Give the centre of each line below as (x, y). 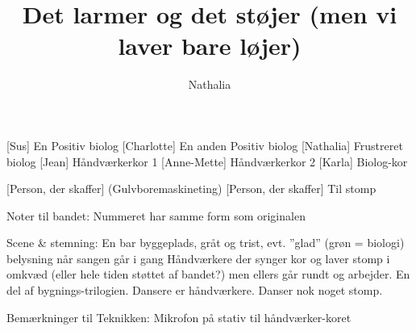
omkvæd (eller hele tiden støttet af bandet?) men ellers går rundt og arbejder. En (208, 274)
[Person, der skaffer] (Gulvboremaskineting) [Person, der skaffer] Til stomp (191, 189)
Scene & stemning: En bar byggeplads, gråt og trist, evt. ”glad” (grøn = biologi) (206, 243)
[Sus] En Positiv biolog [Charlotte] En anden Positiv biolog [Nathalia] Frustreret (205, 145)
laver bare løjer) (210, 46)
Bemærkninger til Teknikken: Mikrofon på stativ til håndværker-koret (179, 317)
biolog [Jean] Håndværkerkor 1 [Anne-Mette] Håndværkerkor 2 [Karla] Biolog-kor (207, 161)
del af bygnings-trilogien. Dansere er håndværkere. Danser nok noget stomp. (195, 290)
